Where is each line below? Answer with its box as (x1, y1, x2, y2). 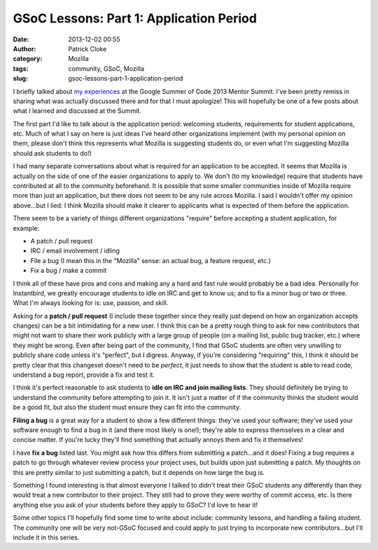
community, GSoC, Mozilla (68, 64, 145, 73)
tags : (13, 64, 29, 73)
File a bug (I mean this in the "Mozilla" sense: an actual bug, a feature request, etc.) (30, 256, 271, 264)
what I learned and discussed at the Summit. (13, 107, 141, 115)
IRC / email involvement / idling (30, 246, 120, 255)
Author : (13, 44, 36, 53)
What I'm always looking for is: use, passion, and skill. (13, 299, 169, 307)
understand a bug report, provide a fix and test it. (13, 370, 155, 379)
